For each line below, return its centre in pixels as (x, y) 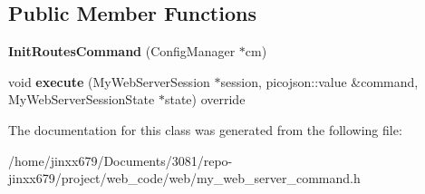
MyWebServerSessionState (82, 99)
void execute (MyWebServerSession (109, 81)
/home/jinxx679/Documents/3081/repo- (121, 160)
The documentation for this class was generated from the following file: (205, 129)
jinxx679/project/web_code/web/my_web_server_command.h (184, 178)
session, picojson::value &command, (319, 81)
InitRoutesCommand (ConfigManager (122, 51)
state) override (205, 99)
